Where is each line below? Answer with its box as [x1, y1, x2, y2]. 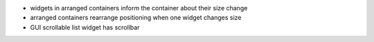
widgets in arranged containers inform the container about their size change [30, 4, 248, 12]
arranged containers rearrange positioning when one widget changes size [30, 14, 242, 22]
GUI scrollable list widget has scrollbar [30, 23, 140, 31]
